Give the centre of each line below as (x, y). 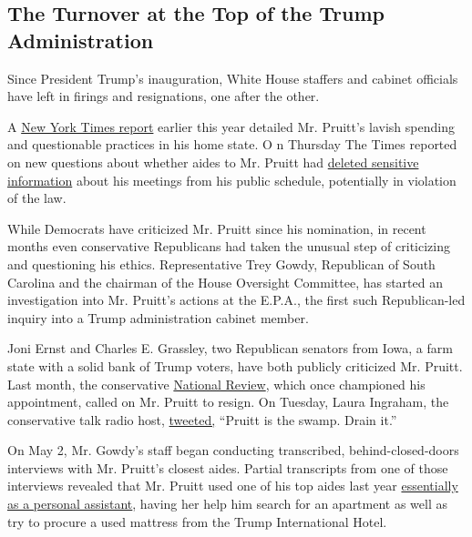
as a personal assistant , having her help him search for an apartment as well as (228, 504)
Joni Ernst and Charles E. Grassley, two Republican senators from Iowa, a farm (230, 348)
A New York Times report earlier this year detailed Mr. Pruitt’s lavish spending (231, 126)
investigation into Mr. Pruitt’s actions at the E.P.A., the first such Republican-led (236, 300)
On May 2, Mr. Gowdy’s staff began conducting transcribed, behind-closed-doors (233, 450)
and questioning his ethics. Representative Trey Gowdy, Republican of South (221, 263)
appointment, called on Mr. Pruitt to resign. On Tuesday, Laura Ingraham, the (228, 402)
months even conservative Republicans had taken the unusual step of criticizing (229, 246)
